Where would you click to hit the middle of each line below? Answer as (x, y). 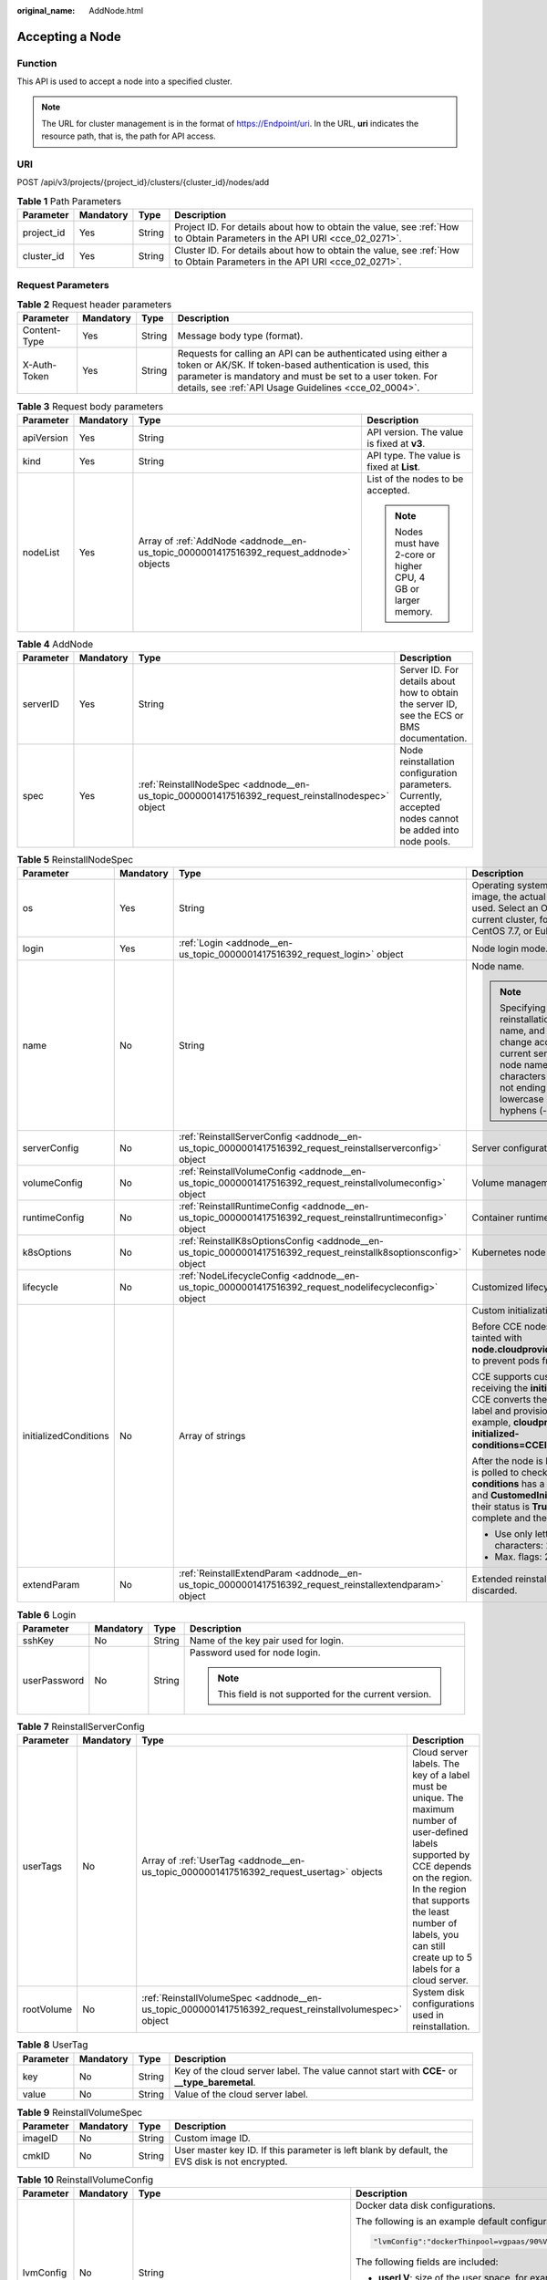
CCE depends (442, 1867)
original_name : (46, 10)
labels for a (436, 1969)
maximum (433, 1809)
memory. (414, 611)
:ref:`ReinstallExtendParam (236, 1573)
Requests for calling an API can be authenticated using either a (312, 354)
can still (428, 1946)
